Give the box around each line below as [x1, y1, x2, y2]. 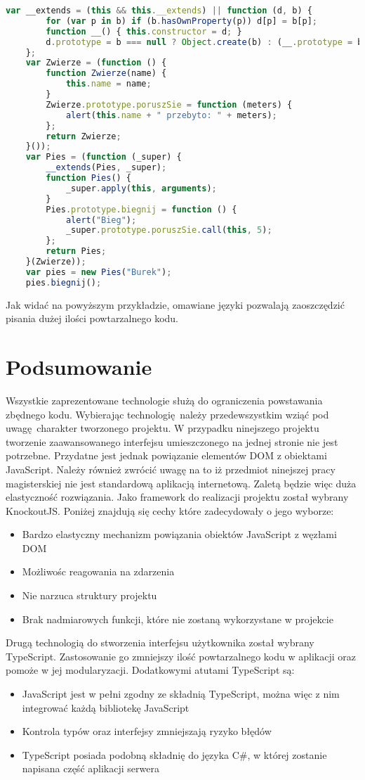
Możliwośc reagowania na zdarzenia [22, 564, 175, 579]
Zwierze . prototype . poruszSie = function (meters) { [46, 99, 293, 110]
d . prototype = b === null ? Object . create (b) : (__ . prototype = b [46, 37, 363, 47]
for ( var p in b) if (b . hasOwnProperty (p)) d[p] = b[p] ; [46, 15, 317, 26]
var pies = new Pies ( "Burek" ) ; [25, 267, 172, 277]
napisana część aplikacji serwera [22, 761, 159, 776]
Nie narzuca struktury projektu [22, 588, 157, 603]
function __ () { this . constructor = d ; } [46, 26, 242, 37]
